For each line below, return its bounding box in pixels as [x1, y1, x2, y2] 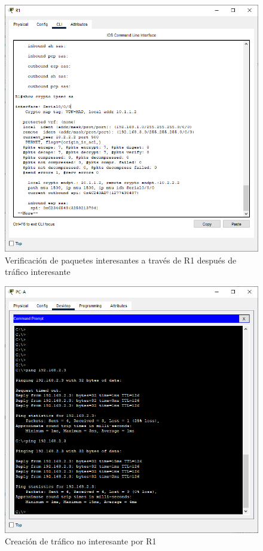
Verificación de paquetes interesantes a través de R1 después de [5, 253, 237, 266]
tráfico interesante [5, 265, 71, 278]
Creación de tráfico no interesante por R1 [5, 535, 157, 547]
